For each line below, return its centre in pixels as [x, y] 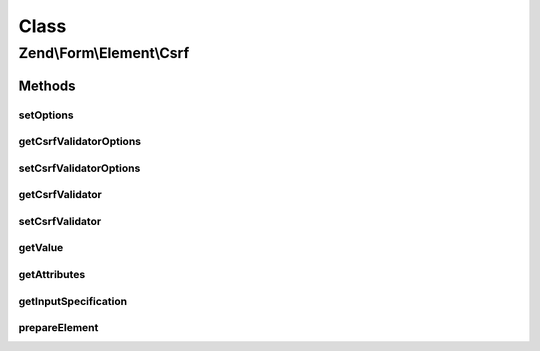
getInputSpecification [73, 301]
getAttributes [52, 274]
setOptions [46, 115]
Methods [47, 85]
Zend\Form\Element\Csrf [104, 53]
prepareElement [58, 328]
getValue [41, 248]
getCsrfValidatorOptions [80, 142]
